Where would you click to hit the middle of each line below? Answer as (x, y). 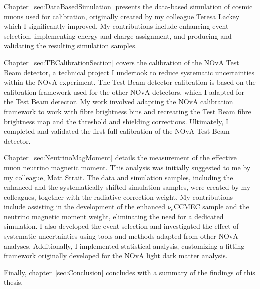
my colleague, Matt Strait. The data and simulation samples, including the (119, 177)
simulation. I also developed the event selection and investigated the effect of (121, 226)
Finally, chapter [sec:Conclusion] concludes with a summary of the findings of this (130, 272)
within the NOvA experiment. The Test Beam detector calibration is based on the (130, 82)
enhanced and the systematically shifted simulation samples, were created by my (127, 187)
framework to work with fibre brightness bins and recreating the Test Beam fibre (128, 111)
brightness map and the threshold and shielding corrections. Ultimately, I (116, 121)
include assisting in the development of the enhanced (85, 207)
